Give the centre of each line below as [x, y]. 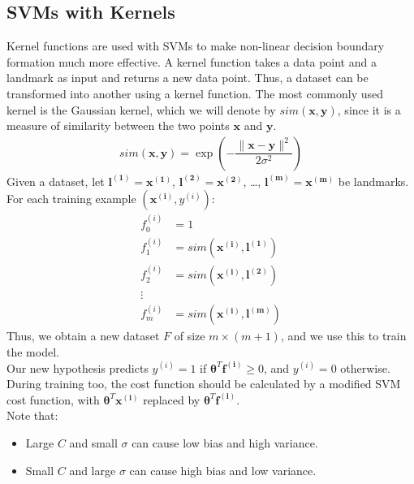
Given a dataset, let [56, 181]
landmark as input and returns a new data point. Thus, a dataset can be [188, 78]
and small [93, 442]
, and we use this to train [343, 336]
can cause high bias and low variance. [223, 470]
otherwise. [365, 367]
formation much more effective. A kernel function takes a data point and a [192, 61]
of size [190, 336]
